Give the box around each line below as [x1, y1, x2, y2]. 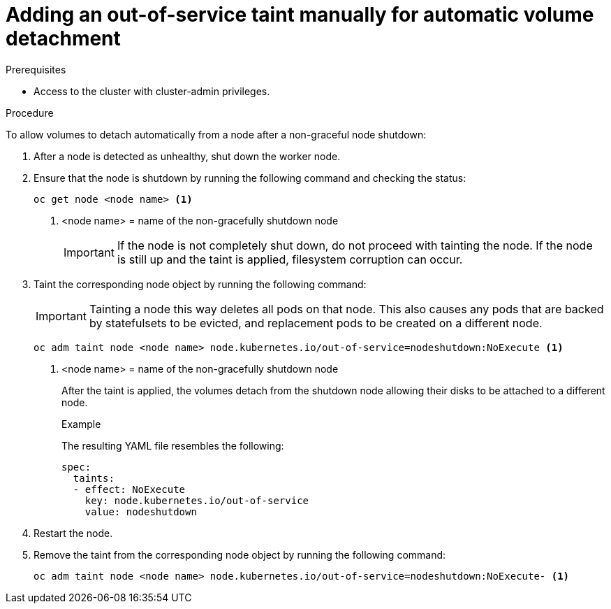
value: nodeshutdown [84, 506, 197, 517]
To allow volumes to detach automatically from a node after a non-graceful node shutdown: [6, 128, 427, 141]
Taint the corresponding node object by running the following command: [34, 278, 367, 290]
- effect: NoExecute [73, 483, 186, 495]
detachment [6, 27, 121, 50]
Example [61, 417, 101, 430]
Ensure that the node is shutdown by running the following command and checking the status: [34, 171, 466, 184]
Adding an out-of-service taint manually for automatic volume [6, 3, 594, 27]
